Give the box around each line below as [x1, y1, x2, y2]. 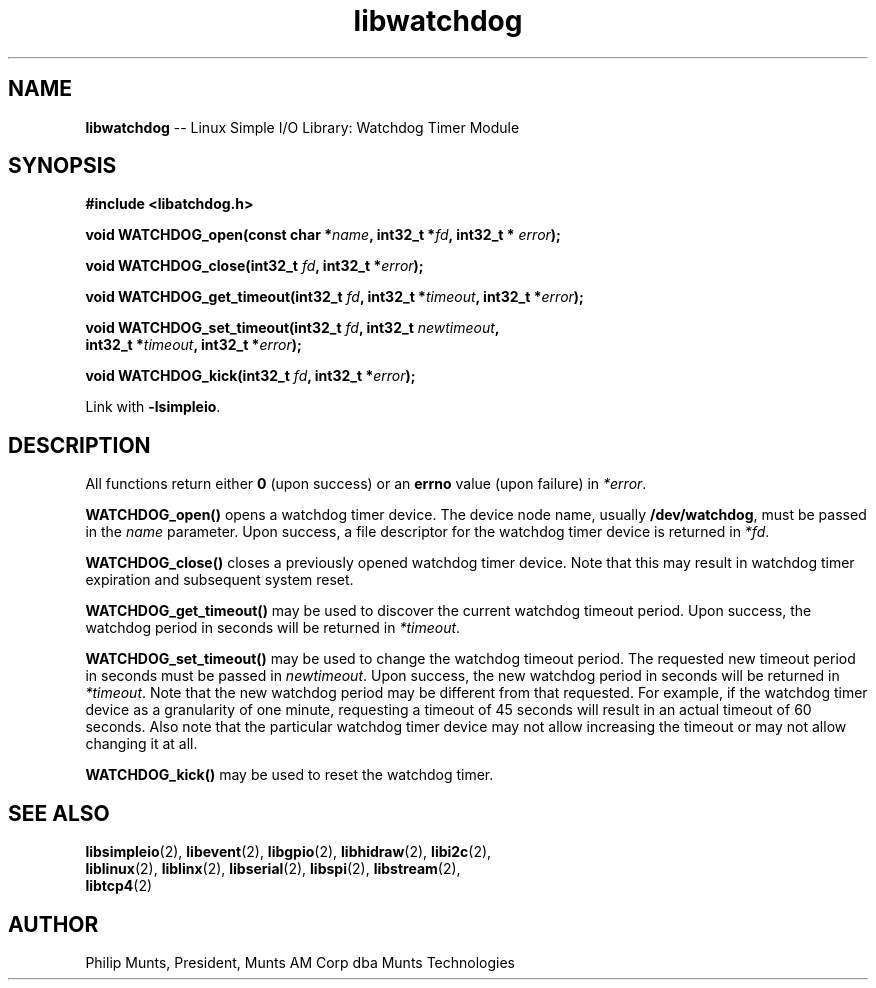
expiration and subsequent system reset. [85, 571, 354, 589]
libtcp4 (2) [85, 877, 153, 895]
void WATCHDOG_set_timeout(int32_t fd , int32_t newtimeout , [85, 319, 500, 337]
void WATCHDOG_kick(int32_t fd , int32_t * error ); [85, 367, 416, 385]
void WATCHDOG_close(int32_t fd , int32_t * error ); [85, 257, 424, 275]
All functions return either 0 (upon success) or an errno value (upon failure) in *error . [85, 475, 647, 493]
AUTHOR [8, 911, 99, 937]
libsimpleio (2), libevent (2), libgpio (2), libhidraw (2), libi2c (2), [85, 843, 492, 861]
